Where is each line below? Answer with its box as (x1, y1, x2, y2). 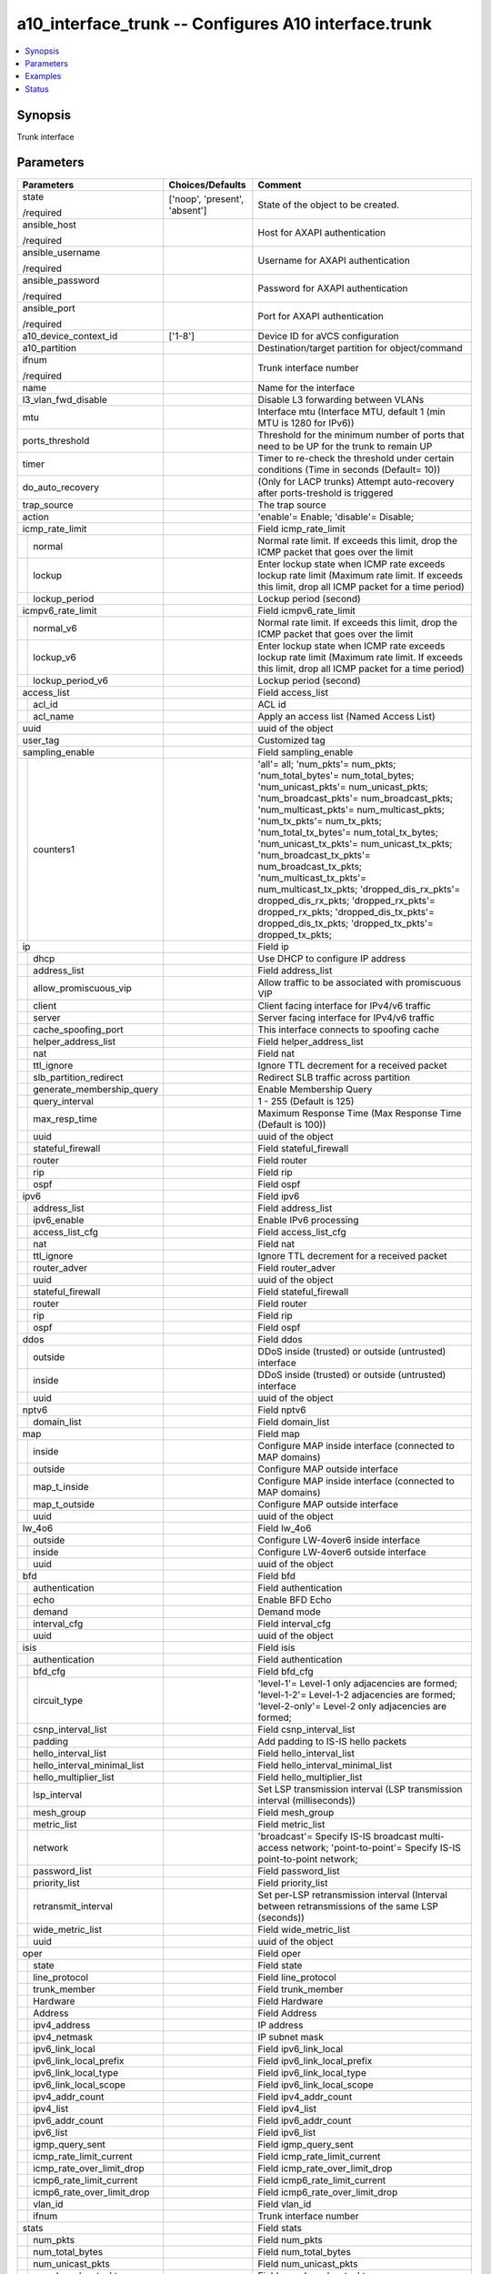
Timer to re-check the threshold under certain (257, 451, 455, 464)
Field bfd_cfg (257, 1665, 314, 1677)
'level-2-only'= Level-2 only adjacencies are (257, 1699, 447, 1712)
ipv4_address (33, 2018, 91, 2031)
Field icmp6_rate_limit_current (257, 2174, 386, 2187)
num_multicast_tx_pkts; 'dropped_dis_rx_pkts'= (257, 882, 461, 895)
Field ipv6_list (257, 2126, 316, 2138)
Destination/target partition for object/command (257, 341, 463, 354)
